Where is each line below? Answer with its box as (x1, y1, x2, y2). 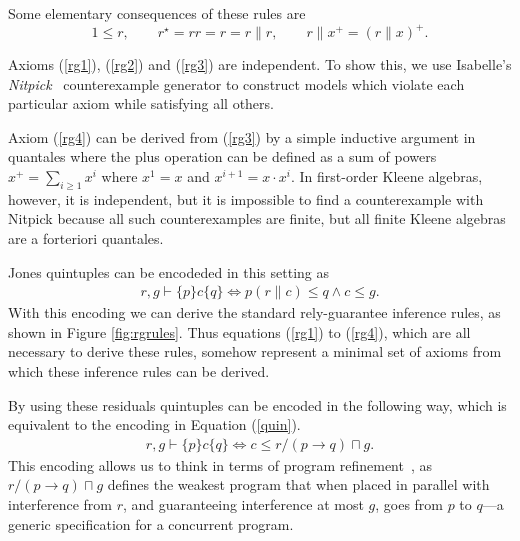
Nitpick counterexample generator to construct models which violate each (8, 73, 465, 94)
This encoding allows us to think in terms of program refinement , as (8, 454, 433, 475)
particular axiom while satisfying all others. (8, 93, 274, 114)
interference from (8, 494, 112, 515)
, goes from (375, 494, 443, 515)
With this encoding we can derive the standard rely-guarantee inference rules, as (8, 302, 501, 323)
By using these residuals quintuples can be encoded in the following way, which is (8, 394, 507, 415)
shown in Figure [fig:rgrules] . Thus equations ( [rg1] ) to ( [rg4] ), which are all (8, 321, 471, 342)
